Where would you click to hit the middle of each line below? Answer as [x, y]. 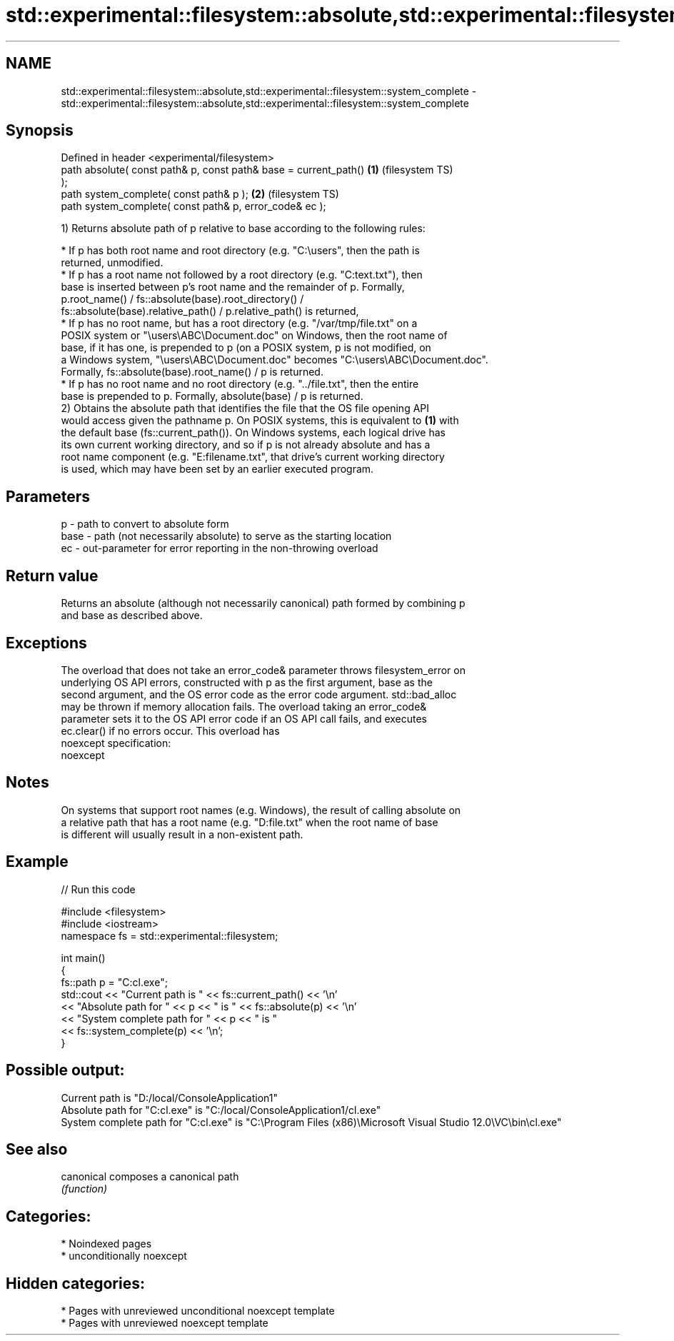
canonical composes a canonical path [150, 1177]
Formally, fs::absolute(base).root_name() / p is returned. [192, 372]
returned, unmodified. [112, 263]
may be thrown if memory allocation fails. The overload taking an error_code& [244, 706]
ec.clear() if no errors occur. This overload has [170, 730]
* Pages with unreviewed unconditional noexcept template [198, 1311]
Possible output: [65, 1070]
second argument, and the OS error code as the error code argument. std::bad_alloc [259, 694]
